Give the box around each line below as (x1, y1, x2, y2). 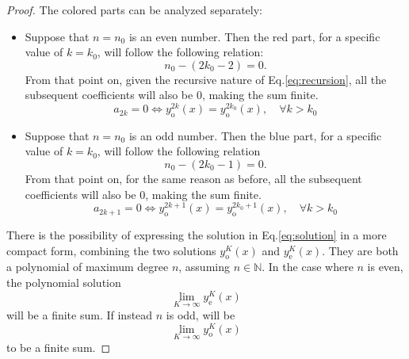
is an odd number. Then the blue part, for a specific (128, 127, 382, 143)
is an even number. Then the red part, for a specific (128, 28, 380, 44)
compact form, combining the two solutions (6, 242, 216, 258)
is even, (367, 258, 403, 275)
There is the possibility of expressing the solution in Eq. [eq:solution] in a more (6, 227, 387, 243)
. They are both (322, 242, 399, 258)
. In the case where (262, 258, 354, 275)
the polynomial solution (6, 274, 121, 291)
